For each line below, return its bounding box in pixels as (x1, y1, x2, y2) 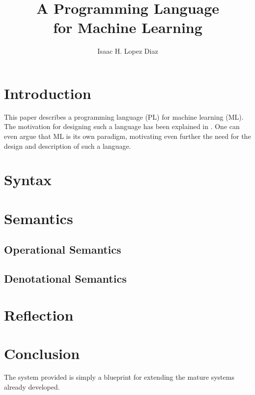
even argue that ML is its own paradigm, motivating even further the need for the (4, 131, 251, 141)
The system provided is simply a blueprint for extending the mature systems (4, 372, 234, 382)
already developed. (4, 381, 60, 392)
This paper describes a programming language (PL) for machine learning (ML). (4, 111, 244, 122)
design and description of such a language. (4, 140, 131, 151)
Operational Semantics (4, 242, 121, 257)
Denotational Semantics (4, 271, 127, 286)
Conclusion (4, 343, 80, 363)
